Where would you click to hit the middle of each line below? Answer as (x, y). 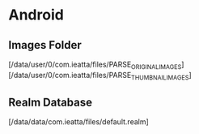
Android (36, 15)
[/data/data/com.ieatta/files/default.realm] (79, 122)
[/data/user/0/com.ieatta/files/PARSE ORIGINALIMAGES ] (96, 65)
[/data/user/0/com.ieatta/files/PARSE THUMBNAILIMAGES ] (100, 76)
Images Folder (45, 45)
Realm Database (51, 102)
